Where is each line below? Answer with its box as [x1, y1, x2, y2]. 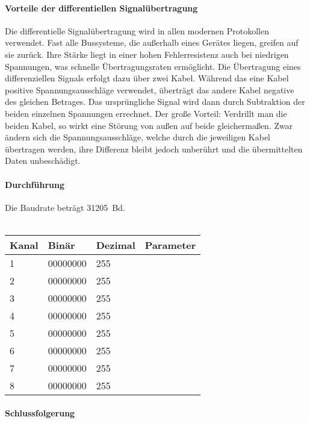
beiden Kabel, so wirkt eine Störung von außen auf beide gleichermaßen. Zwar [5, 119, 293, 131]
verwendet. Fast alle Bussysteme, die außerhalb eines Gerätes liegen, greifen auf [5, 36, 299, 49]
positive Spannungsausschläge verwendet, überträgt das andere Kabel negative [5, 83, 294, 96]
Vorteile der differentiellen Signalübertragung [5, 1, 198, 14]
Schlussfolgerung [5, 406, 75, 419]
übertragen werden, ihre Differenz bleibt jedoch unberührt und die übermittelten [5, 142, 303, 155]
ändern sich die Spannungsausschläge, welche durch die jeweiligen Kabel [5, 131, 270, 143]
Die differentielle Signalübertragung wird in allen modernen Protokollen [5, 24, 269, 37]
